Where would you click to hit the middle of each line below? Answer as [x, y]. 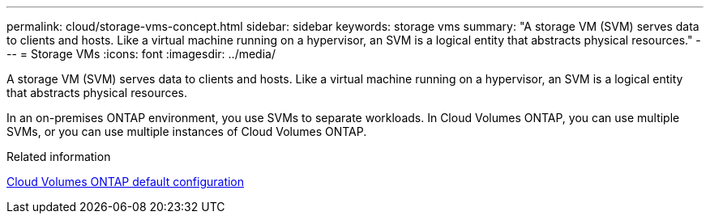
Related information [59, 157]
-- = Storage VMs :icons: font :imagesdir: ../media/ [141, 54]
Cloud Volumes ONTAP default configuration [126, 182]
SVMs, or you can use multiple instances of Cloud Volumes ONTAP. [187, 131]
